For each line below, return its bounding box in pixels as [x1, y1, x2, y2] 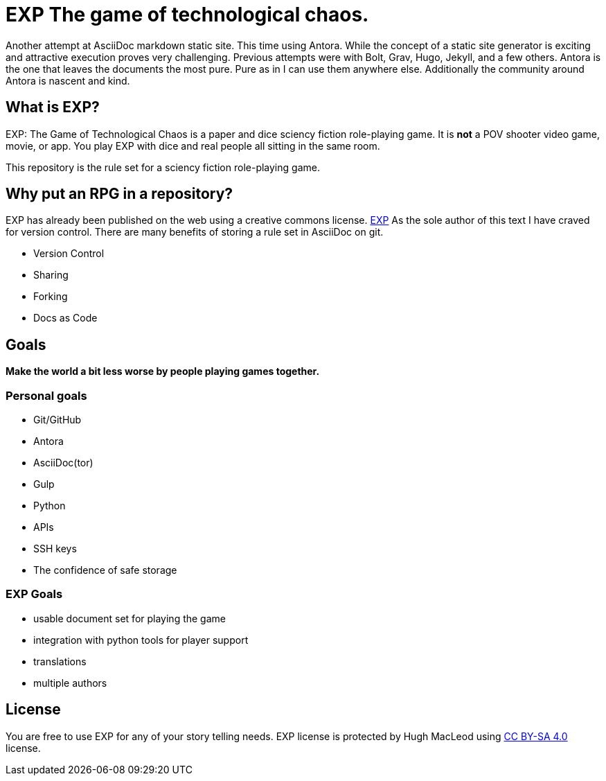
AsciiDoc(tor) [33, 457, 93, 469]
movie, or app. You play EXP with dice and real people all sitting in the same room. [6, 139, 380, 152]
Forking [33, 290, 68, 303]
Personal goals [6, 388, 87, 403]
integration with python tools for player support [33, 633, 249, 646]
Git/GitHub [33, 414, 82, 426]
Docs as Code [33, 312, 98, 324]
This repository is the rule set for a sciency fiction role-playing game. [6, 161, 320, 173]
